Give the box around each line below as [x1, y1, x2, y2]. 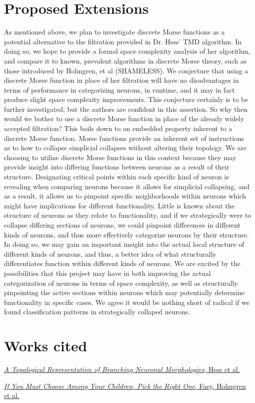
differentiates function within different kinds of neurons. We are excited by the [4, 258, 241, 269]
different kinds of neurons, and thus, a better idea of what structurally [4, 248, 217, 259]
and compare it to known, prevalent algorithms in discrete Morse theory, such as [4, 55, 247, 66]
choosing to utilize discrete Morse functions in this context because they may [4, 152, 236, 162]
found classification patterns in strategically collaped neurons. [4, 306, 191, 317]
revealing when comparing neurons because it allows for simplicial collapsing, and [4, 181, 250, 191]
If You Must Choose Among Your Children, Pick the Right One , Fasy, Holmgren [4, 380, 246, 391]
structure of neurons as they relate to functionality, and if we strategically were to [4, 210, 252, 220]
